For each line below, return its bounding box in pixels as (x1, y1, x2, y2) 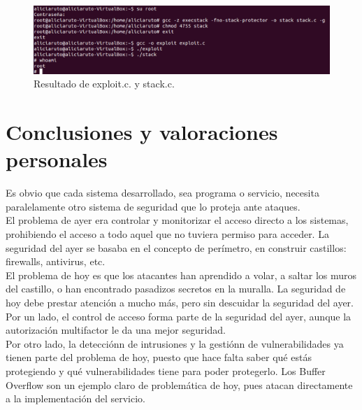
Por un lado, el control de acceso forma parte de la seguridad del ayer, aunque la (6, 309, 352, 323)
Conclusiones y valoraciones (6, 118, 278, 146)
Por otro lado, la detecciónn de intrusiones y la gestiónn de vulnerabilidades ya (6, 336, 344, 351)
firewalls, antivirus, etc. (6, 254, 106, 269)
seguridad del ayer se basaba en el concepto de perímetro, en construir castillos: (6, 240, 347, 255)
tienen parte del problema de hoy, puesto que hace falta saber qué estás (6, 350, 312, 365)
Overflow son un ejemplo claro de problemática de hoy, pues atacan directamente (6, 377, 353, 392)
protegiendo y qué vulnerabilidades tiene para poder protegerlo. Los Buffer (6, 363, 326, 378)
